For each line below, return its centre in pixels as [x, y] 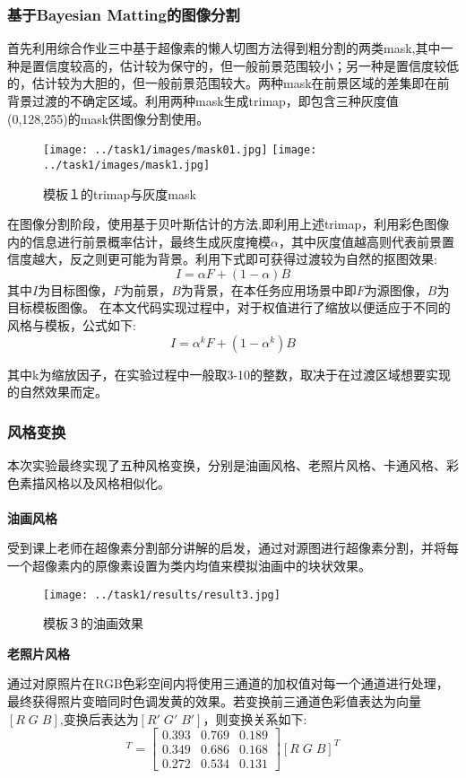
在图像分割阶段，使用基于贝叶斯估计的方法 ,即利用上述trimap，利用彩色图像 [229, 224]
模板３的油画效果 [93, 623]
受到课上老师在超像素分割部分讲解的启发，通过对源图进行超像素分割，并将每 [233, 548]
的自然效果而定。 [57, 392]
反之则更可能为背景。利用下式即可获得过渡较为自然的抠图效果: [253, 259]
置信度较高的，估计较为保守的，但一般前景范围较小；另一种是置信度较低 [245, 65]
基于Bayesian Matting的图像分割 [124, 14]
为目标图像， [76, 289]
